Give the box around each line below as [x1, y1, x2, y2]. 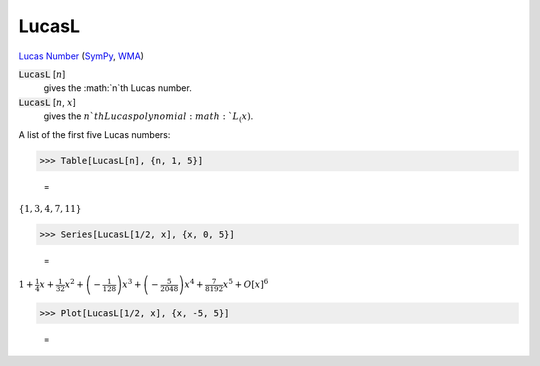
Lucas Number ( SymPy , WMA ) [18, 50, 145, 62]
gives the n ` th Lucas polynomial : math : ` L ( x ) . [43, 110, 254, 124]
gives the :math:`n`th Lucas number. [43, 82, 192, 94]
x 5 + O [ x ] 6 [222, 277, 269, 290]
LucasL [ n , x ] [18, 96, 77, 108]
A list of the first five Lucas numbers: [18, 128, 171, 140]
